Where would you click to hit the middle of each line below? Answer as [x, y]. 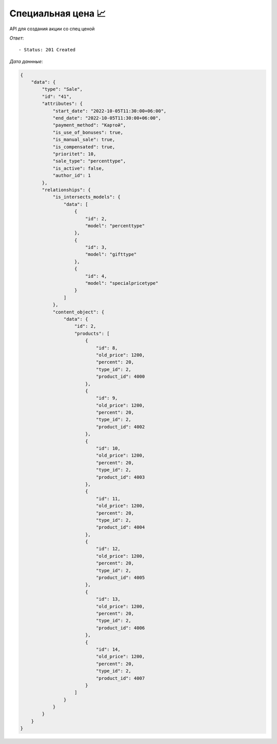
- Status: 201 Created [47, 50]
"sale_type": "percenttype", [89, 161]
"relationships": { [66, 190]
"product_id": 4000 [120, 377]
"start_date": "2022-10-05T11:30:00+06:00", [110, 111]
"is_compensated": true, [84, 147]
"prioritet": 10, [74, 154]
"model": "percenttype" [115, 226]
